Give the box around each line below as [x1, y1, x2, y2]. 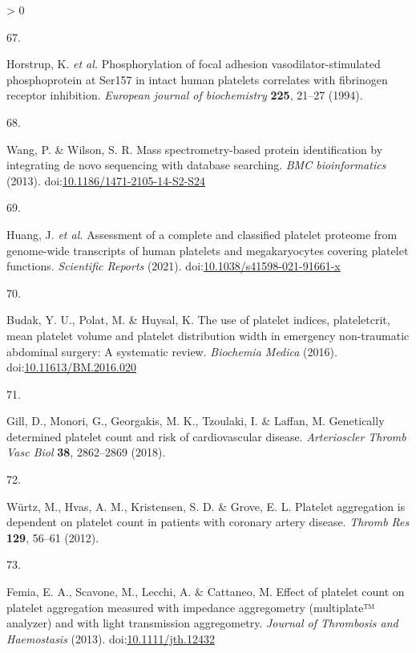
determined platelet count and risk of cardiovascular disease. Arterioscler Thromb [6, 428, 406, 444]
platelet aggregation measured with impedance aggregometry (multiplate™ [6, 598, 375, 615]
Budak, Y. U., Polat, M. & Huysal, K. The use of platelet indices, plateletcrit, [6, 311, 390, 328]
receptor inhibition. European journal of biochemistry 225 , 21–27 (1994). [6, 87, 363, 103]
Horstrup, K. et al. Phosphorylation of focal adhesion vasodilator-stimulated [6, 55, 381, 72]
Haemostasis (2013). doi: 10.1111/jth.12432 [6, 630, 215, 647]
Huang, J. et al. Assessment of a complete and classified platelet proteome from [6, 225, 398, 242]
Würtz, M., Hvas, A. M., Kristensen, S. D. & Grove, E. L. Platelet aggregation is [6, 497, 406, 514]
